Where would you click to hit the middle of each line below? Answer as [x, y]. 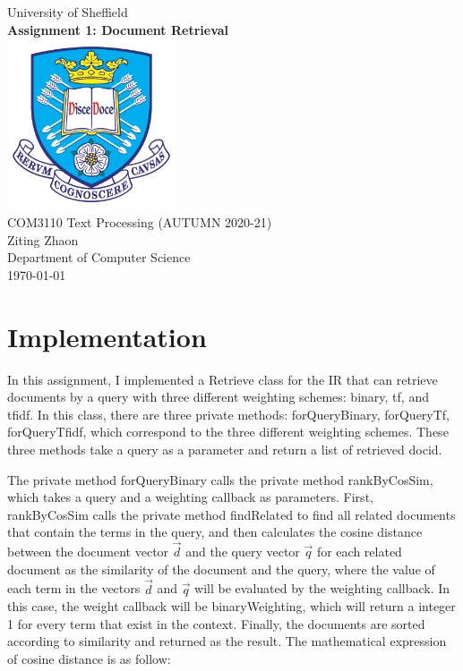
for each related [359, 552]
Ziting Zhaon [43, 239]
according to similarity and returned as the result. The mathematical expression [227, 641]
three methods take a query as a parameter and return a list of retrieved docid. [225, 449]
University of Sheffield [68, 12]
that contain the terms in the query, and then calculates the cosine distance [215, 532]
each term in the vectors [74, 588]
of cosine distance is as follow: [89, 658]
